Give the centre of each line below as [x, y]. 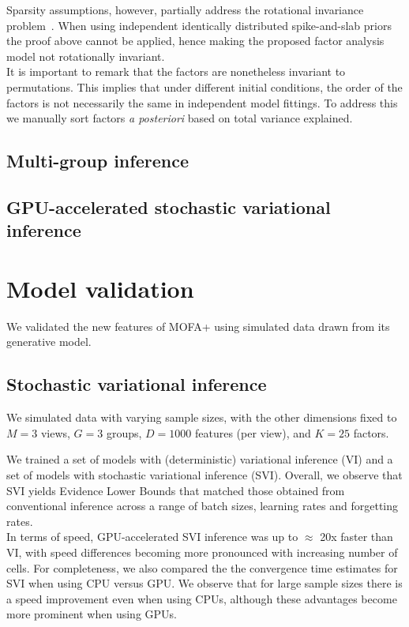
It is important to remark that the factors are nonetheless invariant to [176, 71]
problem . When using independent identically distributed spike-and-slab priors [199, 25]
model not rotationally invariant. [86, 56]
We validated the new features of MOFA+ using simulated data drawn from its [198, 326]
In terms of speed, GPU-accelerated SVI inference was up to [152, 537]
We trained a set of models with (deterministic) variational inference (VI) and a [200, 459]
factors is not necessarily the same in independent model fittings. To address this [202, 102]
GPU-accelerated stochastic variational [169, 206]
